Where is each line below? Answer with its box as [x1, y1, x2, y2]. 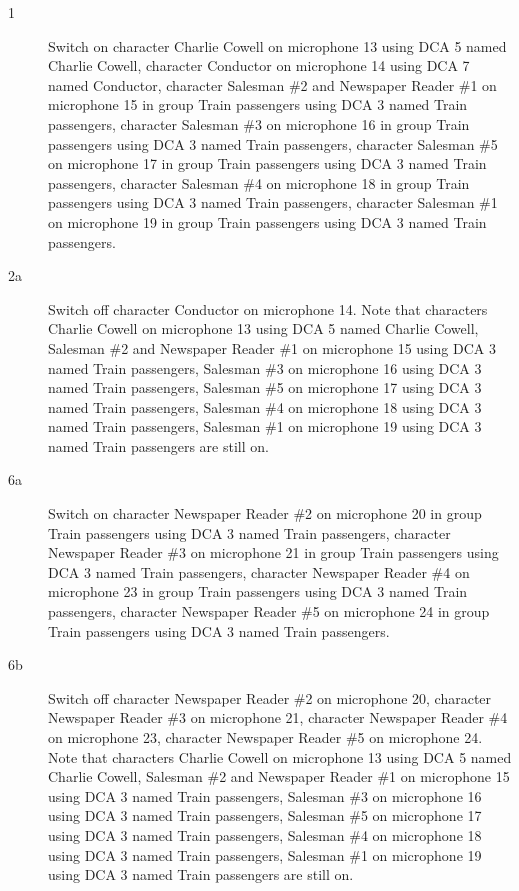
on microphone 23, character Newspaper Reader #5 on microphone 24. [48, 727, 483, 747]
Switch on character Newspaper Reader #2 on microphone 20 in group [48, 503, 482, 524]
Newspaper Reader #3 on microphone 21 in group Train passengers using [48, 542, 499, 563]
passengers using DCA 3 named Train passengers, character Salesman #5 [48, 133, 498, 154]
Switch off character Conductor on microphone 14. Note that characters [48, 298, 488, 319]
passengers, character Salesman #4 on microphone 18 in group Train [48, 172, 470, 193]
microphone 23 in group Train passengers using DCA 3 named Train [48, 581, 468, 602]
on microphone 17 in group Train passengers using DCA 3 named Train [48, 153, 487, 174]
